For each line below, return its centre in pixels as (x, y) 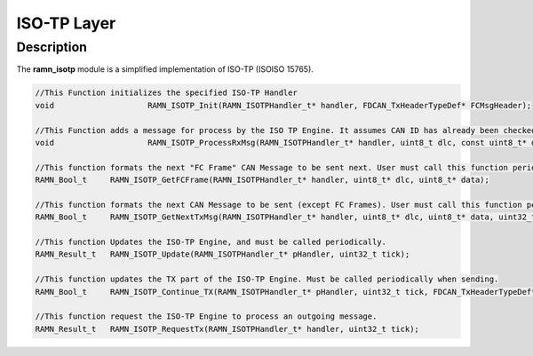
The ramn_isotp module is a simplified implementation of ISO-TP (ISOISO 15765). (165, 69)
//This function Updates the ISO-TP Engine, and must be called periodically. (211, 242)
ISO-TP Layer (66, 23)
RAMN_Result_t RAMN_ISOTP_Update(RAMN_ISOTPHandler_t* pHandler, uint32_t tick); (223, 254)
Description (52, 47)
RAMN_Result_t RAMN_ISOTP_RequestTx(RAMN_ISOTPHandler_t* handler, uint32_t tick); (227, 329)
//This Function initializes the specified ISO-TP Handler (166, 93)
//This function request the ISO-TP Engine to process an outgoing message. (206, 316)
